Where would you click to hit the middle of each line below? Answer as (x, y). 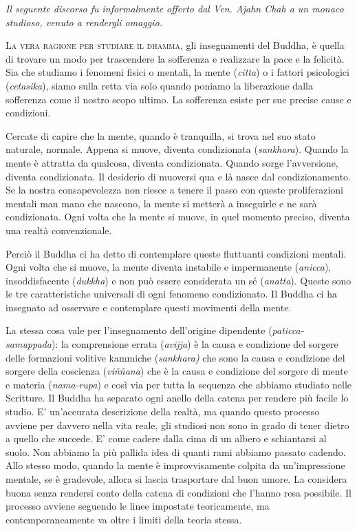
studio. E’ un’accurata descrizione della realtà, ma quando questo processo (163, 412)
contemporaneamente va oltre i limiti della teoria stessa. (124, 519)
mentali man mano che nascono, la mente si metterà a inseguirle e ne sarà (161, 203)
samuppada (29, 344)
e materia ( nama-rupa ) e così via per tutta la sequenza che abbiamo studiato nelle (179, 384)
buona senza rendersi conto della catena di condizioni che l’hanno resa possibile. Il (178, 492)
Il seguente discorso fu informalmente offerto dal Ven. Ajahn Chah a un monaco (175, 8)
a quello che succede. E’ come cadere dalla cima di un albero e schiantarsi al (166, 438)
